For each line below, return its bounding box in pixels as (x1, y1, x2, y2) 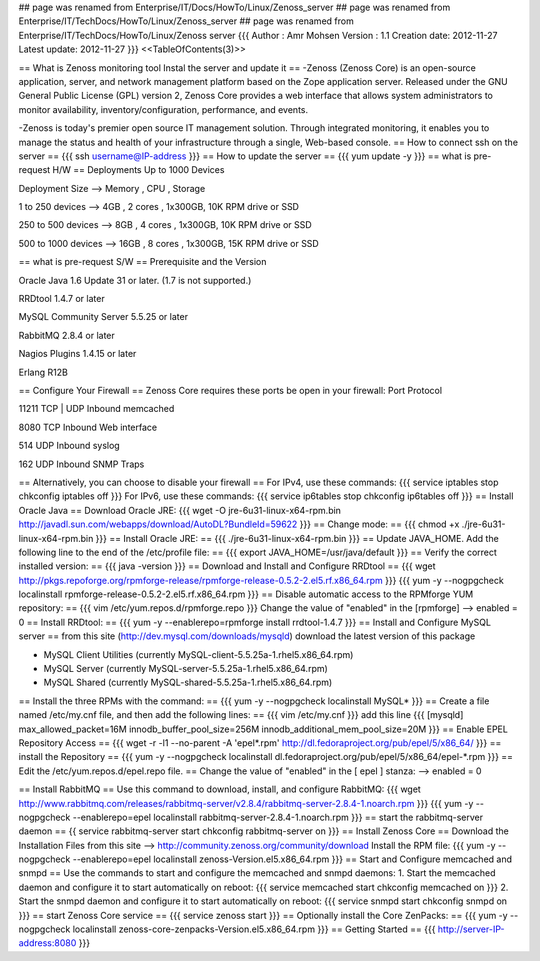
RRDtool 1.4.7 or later (18, 293, 105, 305)
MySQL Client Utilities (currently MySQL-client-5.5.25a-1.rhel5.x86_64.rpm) (43, 648, 354, 660)
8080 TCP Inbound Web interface (18, 421, 158, 433)
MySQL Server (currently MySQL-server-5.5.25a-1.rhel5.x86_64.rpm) (43, 663, 329, 675)
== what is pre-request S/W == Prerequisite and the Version (18, 256, 267, 268)
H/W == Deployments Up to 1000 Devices (52, 164, 225, 176)
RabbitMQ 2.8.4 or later (18, 329, 115, 341)
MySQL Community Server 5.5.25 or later (18, 311, 189, 323)
